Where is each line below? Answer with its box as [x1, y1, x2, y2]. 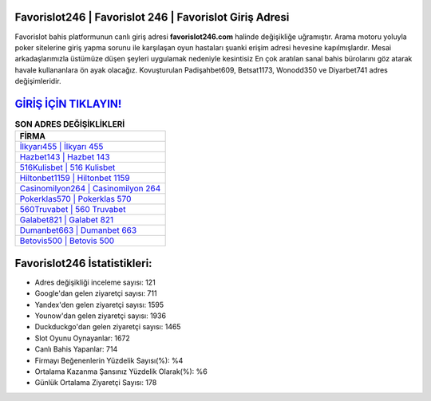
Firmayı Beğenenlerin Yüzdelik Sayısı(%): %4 [34, 356, 184, 365]
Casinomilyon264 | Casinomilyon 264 [19, 183, 161, 195]
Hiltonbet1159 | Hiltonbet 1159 [19, 172, 131, 183]
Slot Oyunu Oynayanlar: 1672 [34, 333, 131, 343]
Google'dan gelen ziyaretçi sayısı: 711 [34, 289, 157, 298]
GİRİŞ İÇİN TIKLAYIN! [14, 96, 122, 111]
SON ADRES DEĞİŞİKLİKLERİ [14, 119, 125, 130]
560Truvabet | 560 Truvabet [19, 204, 126, 215]
